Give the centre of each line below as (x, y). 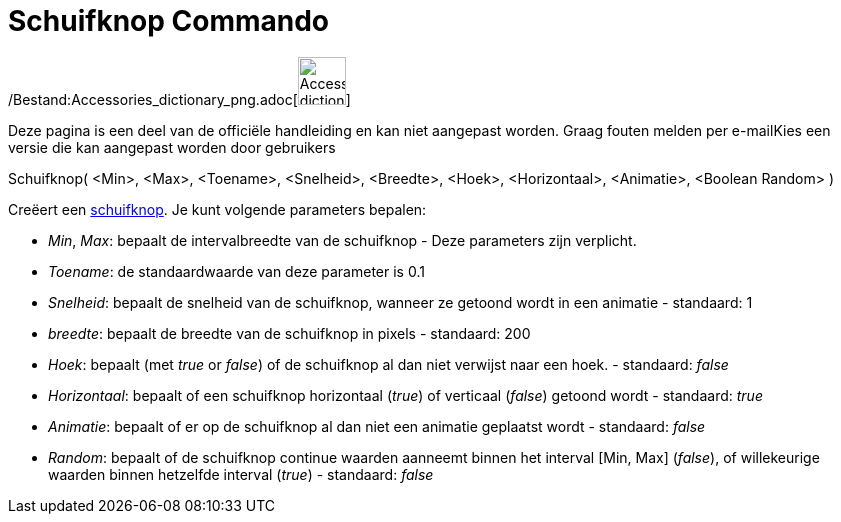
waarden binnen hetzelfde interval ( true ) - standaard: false (241, 474)
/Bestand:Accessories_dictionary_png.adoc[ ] (179, 99)
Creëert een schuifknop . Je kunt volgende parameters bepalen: (217, 209)
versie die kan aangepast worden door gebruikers (172, 147)
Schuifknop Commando (169, 21)
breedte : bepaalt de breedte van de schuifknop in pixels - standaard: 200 (289, 333)
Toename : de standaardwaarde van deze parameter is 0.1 (236, 271)
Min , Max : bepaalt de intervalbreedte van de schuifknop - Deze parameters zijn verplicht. (342, 240)
